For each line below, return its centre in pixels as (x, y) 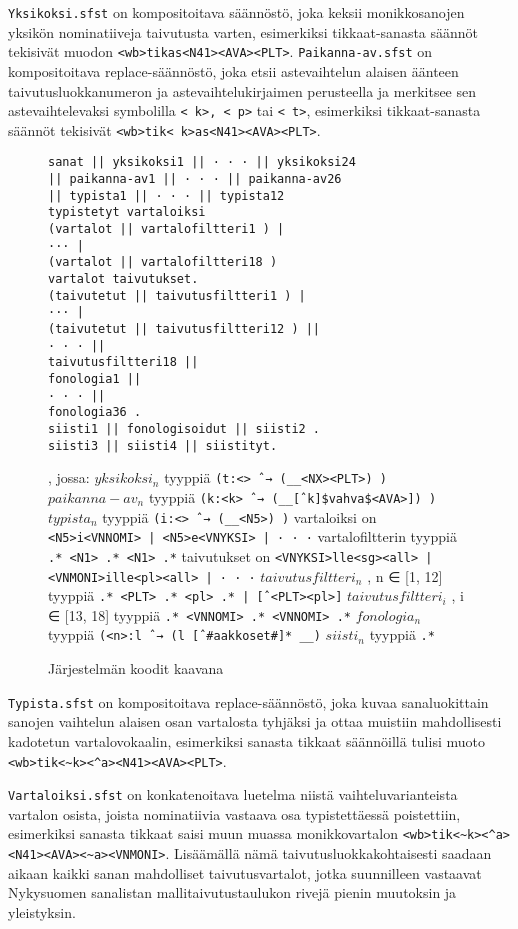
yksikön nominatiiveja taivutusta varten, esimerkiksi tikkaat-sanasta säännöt (243, 31)
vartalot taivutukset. (123, 279)
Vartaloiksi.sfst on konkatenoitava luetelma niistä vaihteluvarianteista (233, 794)
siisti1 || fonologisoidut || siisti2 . (184, 428)
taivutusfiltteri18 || (123, 362)
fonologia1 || (95, 378)
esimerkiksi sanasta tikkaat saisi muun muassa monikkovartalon (203, 833)
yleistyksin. (42, 911)
